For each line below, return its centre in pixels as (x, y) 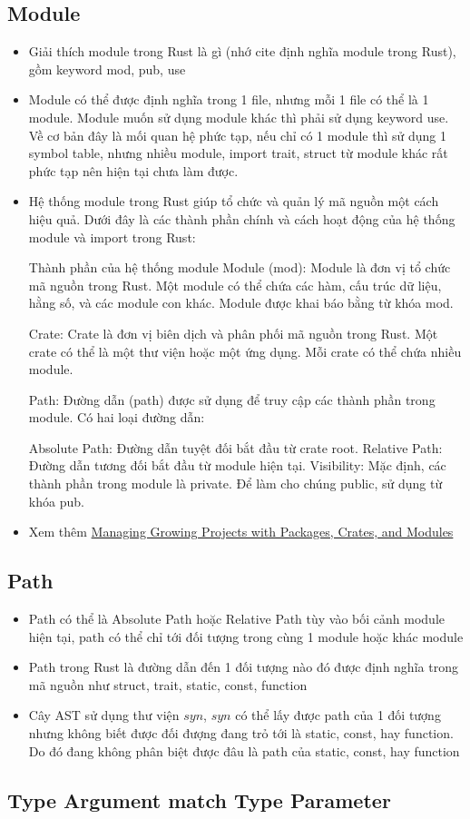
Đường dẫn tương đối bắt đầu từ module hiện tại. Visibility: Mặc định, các (237, 465)
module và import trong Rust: (112, 237)
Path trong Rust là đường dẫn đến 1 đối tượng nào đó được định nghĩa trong (243, 667)
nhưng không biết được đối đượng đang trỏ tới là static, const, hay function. (241, 733)
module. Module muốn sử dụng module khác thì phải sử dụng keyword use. (239, 117)
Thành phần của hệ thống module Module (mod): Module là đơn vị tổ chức (240, 267)
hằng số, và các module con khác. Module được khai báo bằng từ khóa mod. (241, 303)
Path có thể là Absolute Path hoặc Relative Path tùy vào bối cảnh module (236, 619)
